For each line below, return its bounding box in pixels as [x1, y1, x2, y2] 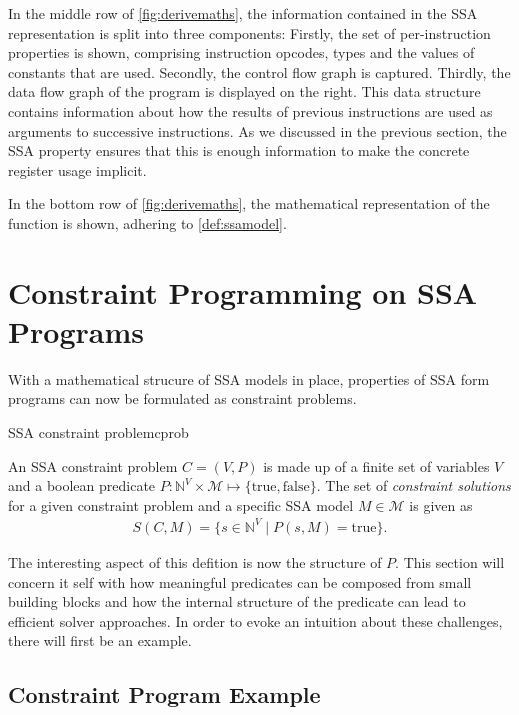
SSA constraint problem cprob [8, 422, 189, 443]
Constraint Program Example [8, 679, 321, 710]
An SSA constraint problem [8, 455, 178, 476]
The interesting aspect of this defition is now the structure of [8, 551, 382, 572]
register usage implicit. [8, 159, 147, 180]
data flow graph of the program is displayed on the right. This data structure [8, 81, 481, 102]
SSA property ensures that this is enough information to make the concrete [8, 140, 470, 161]
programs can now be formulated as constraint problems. [8, 388, 357, 409]
